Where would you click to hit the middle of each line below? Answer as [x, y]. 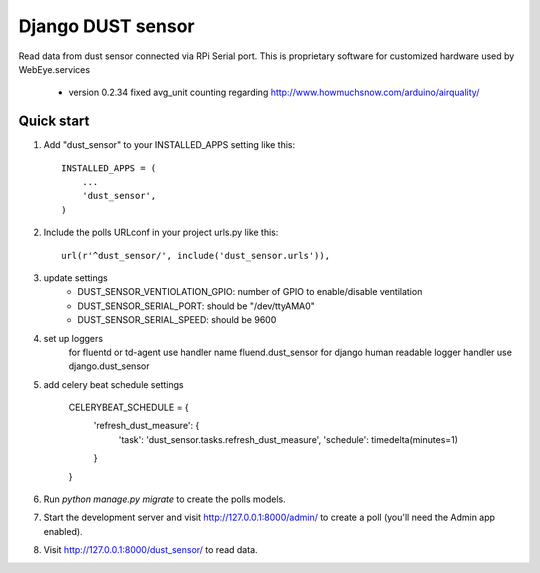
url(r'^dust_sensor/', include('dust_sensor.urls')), [195, 255]
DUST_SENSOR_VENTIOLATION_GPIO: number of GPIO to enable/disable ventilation [250, 292]
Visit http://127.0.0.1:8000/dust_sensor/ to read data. [151, 550]
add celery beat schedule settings [113, 384]
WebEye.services [54, 69]
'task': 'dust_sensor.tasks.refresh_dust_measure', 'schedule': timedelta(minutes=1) [288, 439]
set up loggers [73, 338]
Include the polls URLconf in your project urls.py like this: [161, 232]
